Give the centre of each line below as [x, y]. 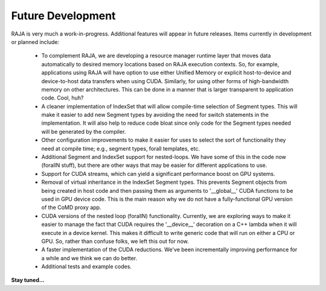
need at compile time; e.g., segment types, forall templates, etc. [121, 148]
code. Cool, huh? [62, 98]
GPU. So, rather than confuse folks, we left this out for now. [115, 241]
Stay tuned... [28, 280]
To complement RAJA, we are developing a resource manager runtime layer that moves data [156, 56]
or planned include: [35, 42]
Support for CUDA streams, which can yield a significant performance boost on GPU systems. [158, 174]
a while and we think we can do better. [89, 258]
